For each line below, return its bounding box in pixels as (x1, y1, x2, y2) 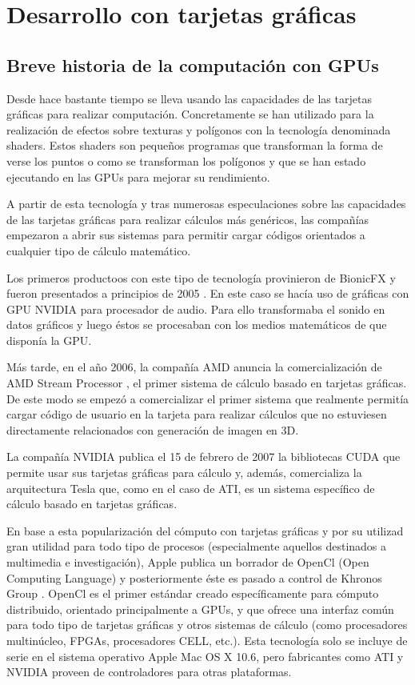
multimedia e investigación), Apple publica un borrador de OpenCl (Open (6, 554, 369, 571)
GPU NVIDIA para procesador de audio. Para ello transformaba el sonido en (6, 300, 385, 317)
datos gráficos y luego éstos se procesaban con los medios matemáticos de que (6, 316, 387, 333)
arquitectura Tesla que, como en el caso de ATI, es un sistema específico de (6, 479, 375, 496)
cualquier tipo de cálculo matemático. (6, 242, 191, 258)
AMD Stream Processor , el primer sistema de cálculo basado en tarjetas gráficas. (6, 375, 407, 391)
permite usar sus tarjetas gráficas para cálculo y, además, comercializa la (6, 464, 362, 481)
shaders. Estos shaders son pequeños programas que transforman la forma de (6, 137, 383, 154)
